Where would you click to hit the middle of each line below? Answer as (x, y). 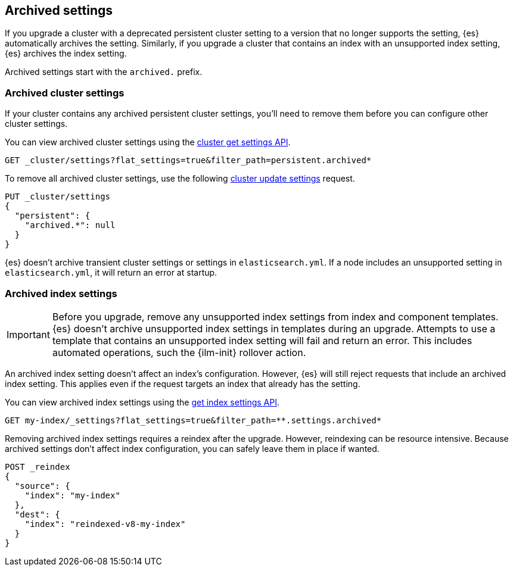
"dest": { (37, 514)
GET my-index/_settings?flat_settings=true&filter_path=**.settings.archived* (193, 420)
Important (28, 334)
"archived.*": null (70, 225)
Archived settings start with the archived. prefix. (104, 72)
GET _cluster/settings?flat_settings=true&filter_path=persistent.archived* (188, 160)
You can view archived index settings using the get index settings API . (142, 402)
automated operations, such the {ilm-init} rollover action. (179, 352)
